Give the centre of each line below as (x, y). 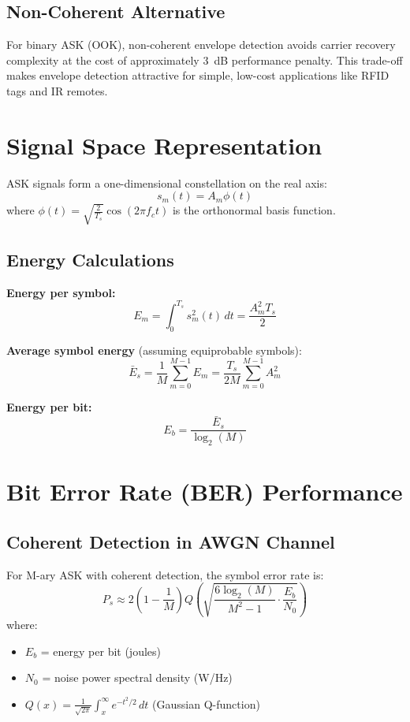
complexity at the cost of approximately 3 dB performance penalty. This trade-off (205, 60)
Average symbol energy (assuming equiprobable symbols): (154, 350)
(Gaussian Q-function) (206, 703)
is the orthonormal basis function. (254, 210)
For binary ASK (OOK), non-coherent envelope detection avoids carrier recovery (201, 45)
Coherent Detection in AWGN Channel (171, 541)
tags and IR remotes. (57, 90)
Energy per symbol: (61, 292)
